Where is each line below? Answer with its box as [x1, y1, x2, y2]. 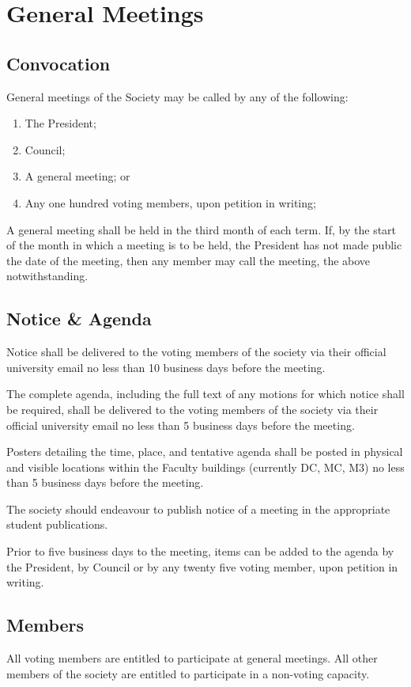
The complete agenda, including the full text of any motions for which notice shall [6, 385, 405, 402]
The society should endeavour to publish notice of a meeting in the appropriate [6, 500, 390, 517]
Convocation [6, 51, 111, 75]
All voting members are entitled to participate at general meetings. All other [6, 650, 378, 666]
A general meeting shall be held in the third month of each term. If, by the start [6, 221, 397, 237]
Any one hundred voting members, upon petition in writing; [25, 194, 316, 211]
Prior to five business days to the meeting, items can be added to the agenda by [6, 543, 394, 560]
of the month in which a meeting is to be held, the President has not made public [6, 237, 402, 253]
